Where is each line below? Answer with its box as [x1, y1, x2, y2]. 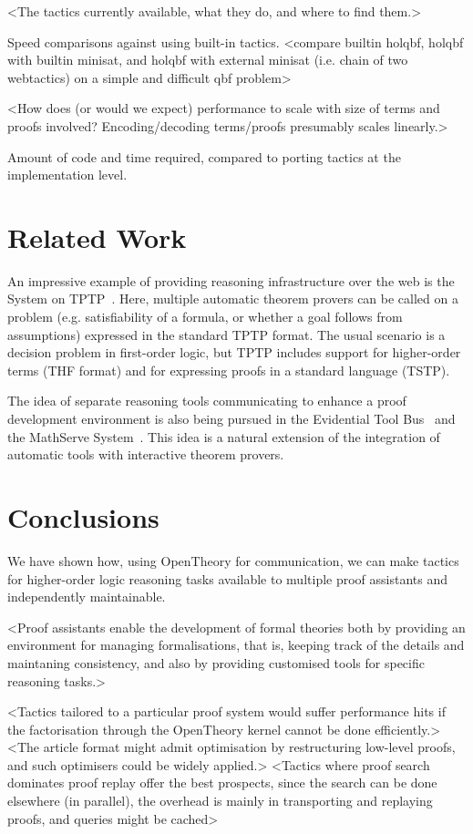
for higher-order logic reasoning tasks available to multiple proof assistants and [7, 569, 448, 588]
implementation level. [7, 165, 128, 184]
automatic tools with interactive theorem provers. [7, 445, 284, 464]
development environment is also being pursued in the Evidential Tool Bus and [7, 409, 456, 428]
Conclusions [7, 499, 159, 535]
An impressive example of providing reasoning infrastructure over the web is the [7, 271, 455, 290]
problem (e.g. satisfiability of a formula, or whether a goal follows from [7, 307, 403, 326]
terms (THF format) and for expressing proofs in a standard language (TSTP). [7, 360, 450, 379]
